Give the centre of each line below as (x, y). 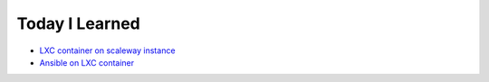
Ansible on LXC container (87, 62)
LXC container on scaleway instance (107, 50)
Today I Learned (78, 23)
